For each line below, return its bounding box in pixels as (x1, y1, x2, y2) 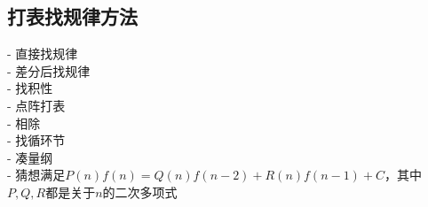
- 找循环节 (7, 131, 66, 149)
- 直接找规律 (7, 44, 78, 63)
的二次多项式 (102, 182, 178, 201)
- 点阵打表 (7, 96, 66, 114)
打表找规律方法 (7, 3, 138, 30)
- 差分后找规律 (7, 61, 91, 80)
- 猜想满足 (7, 165, 66, 184)
